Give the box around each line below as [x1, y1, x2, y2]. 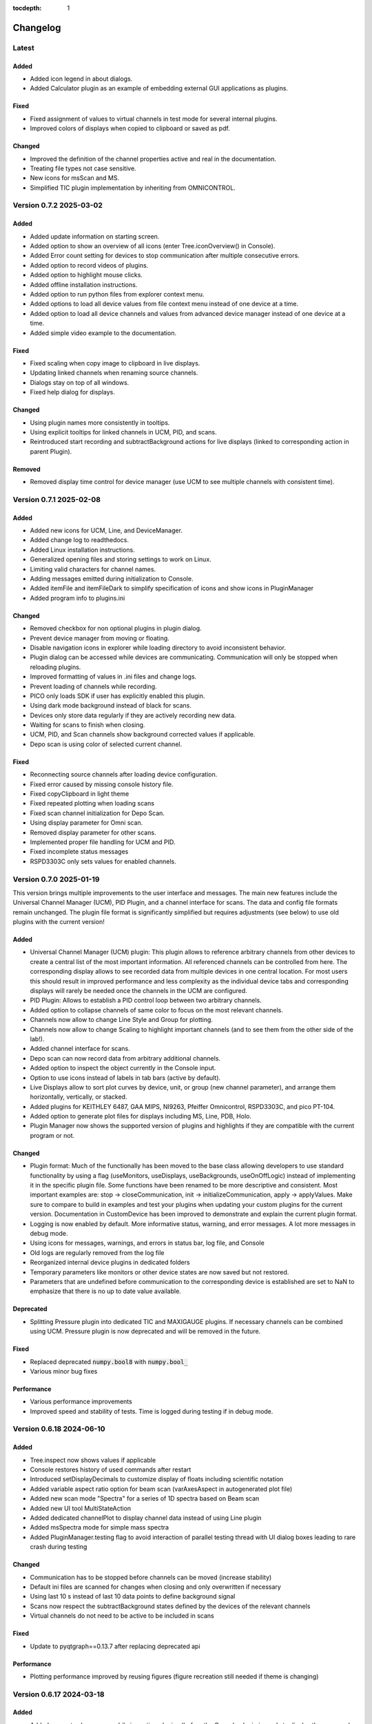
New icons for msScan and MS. [30, 174, 120, 182]
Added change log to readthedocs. [30, 536, 130, 544]
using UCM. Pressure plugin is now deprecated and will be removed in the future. [30, 1327, 261, 1336]
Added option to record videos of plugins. [30, 261, 149, 269]
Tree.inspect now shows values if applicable [30, 1456, 156, 1464]
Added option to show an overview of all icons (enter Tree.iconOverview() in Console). [30, 242, 276, 250]
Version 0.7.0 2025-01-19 [12, 874, 100, 884]
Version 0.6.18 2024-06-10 [12, 1424, 106, 1434]
